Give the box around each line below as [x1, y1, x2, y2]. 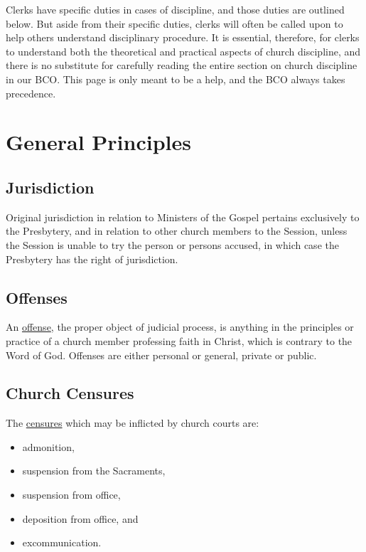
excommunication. [22, 535, 102, 550]
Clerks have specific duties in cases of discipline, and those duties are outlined [6, 2, 345, 16]
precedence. [6, 85, 56, 100]
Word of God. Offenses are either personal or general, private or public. [6, 347, 317, 362]
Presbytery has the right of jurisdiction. [6, 251, 178, 266]
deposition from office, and [22, 511, 139, 526]
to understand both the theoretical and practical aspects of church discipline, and [6, 43, 361, 58]
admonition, [22, 439, 75, 454]
